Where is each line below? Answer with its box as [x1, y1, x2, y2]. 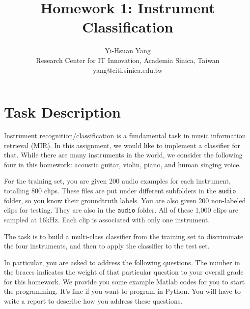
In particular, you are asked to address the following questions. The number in [4, 257, 240, 267]
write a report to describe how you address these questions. [4, 296, 183, 306]
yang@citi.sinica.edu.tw [92, 64, 163, 75]
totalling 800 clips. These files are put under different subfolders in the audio [4, 185, 236, 195]
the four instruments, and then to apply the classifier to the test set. [4, 241, 210, 251]
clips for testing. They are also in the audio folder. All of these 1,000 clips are [4, 205, 238, 215]
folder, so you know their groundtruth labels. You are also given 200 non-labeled [4, 195, 246, 205]
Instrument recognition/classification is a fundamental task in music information [4, 130, 246, 141]
